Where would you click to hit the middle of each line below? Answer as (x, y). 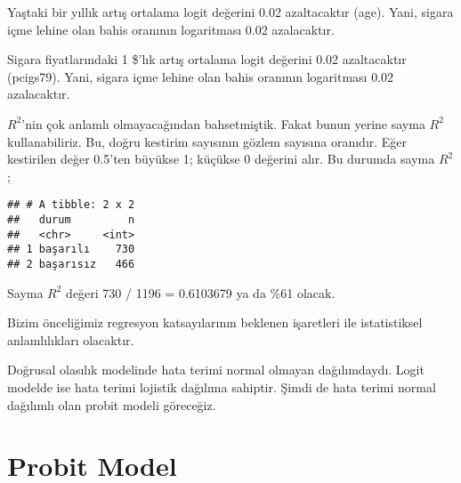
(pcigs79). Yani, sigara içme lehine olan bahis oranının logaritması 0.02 (201, 76)
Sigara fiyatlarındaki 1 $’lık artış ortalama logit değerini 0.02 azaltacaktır (207, 59)
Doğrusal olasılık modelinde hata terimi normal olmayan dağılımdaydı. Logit (216, 370)
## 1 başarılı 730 (71, 250)
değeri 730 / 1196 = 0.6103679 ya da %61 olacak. (201, 292)
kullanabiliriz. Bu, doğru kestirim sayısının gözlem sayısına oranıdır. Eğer (207, 141)
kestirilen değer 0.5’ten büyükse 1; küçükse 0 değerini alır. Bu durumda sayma (221, 159)
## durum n (71, 220)
